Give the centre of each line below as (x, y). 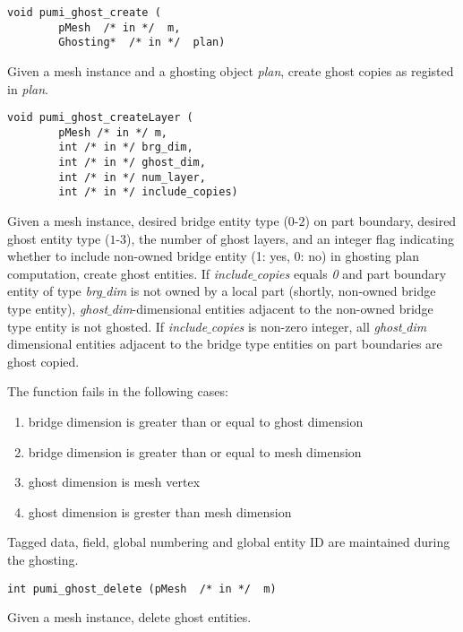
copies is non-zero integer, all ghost (306, 326)
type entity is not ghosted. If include (107, 326)
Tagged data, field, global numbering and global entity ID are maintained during (229, 542)
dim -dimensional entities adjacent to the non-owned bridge (272, 309)
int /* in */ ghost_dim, (132, 163)
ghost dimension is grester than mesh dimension (160, 511)
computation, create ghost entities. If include (130, 273)
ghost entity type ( (59, 238)
